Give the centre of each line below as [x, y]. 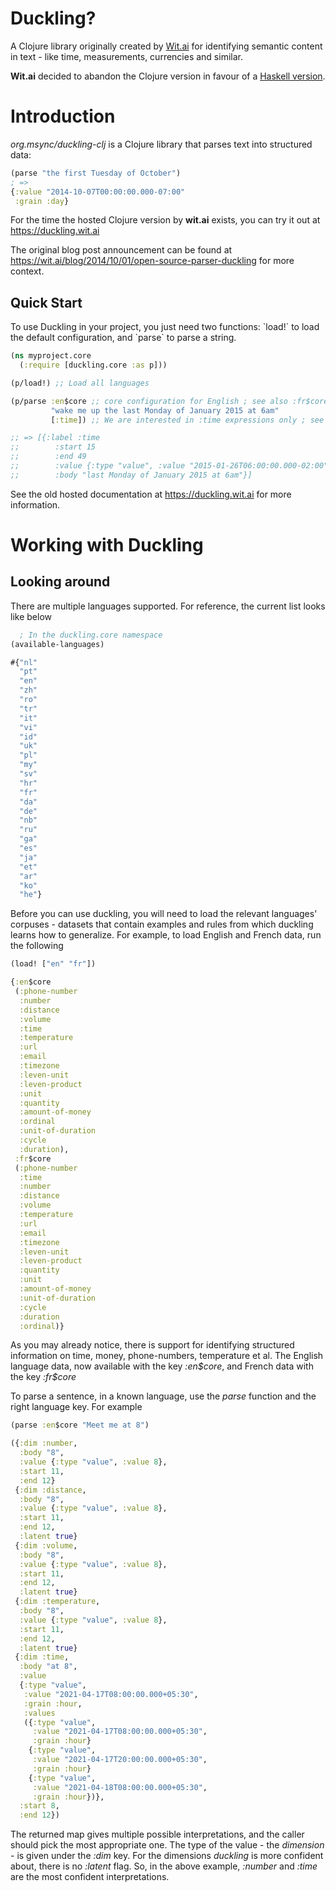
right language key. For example [76, 1407]
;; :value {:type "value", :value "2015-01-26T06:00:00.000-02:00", [171, 466]
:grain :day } [42, 201]
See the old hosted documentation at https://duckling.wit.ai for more [151, 494]
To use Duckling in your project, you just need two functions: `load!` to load [165, 327]
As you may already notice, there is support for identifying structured [152, 1345]
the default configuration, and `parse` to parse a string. [123, 338]
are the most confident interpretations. [90, 1877]
